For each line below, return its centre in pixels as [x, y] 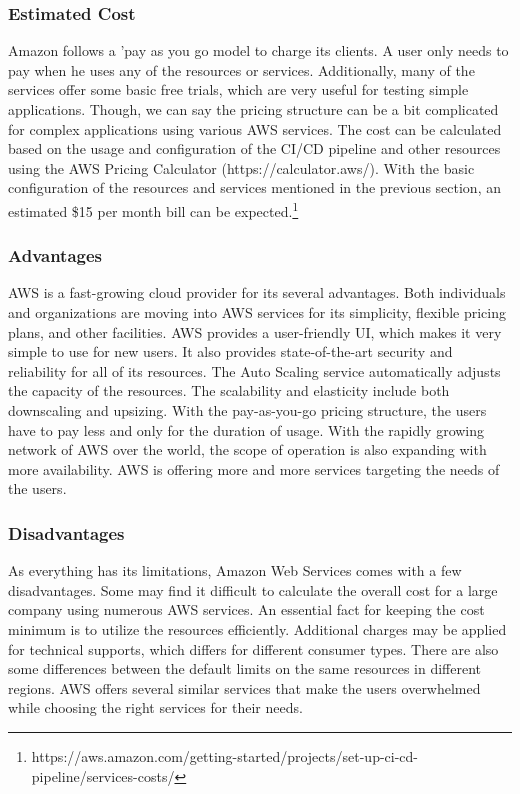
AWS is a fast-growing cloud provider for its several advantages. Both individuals [257, 292]
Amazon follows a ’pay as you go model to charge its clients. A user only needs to [258, 50]
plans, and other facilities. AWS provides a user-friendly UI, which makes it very [255, 331]
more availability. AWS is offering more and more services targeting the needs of [254, 468]
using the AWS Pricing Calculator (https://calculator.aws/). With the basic [241, 167]
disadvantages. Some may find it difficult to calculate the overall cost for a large [253, 589]
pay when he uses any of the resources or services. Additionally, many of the [241, 69]
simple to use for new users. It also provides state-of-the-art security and [230, 351]
